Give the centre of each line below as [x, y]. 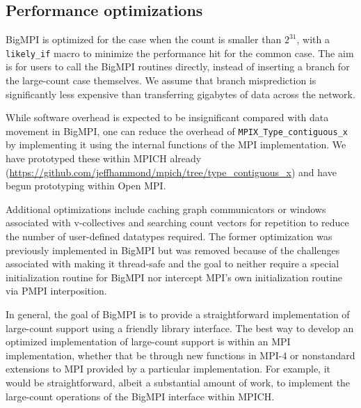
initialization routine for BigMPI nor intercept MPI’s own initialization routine [174, 277]
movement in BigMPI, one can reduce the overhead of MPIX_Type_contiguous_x [177, 131]
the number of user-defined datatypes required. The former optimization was [169, 236]
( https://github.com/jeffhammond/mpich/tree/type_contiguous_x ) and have [171, 172]
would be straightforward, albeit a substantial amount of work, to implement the [178, 382]
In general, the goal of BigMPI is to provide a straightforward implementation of [178, 314]
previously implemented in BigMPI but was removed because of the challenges [173, 250]
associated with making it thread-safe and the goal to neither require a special [173, 264]
